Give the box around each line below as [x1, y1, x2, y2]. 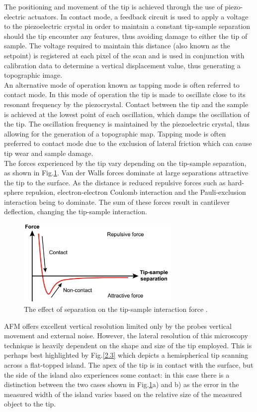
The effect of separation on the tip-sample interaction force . [24, 304, 208, 314]
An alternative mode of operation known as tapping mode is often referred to [4, 79, 240, 90]
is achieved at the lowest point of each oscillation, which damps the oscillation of [4, 109, 250, 119]
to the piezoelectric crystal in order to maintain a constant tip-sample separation [4, 21, 251, 31]
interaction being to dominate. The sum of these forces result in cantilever [4, 196, 230, 207]
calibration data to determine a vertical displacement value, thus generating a [4, 60, 241, 70]
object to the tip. [4, 399, 56, 409]
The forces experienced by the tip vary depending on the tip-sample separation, [4, 157, 247, 168]
